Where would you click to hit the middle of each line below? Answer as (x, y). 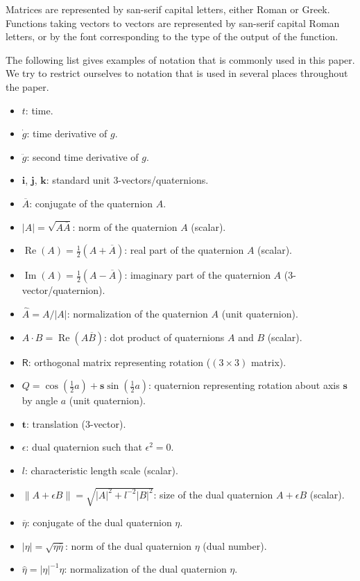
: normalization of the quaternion (137, 313)
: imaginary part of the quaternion (197, 275)
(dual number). (235, 545)
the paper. (27, 86)
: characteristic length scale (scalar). (101, 470)
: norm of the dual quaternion (128, 545)
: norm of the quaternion (125, 226)
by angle (40, 400)
